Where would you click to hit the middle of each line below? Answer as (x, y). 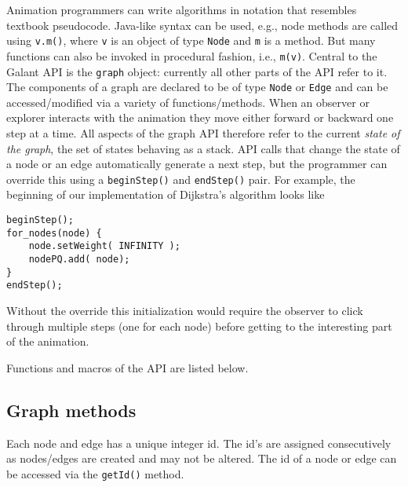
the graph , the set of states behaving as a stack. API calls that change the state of (203, 148)
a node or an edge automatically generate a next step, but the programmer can (197, 164)
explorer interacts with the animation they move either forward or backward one (200, 117)
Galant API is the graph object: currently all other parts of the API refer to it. (197, 71)
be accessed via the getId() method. (95, 473)
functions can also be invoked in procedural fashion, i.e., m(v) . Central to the (192, 55)
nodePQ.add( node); (79, 259)
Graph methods (71, 410)
